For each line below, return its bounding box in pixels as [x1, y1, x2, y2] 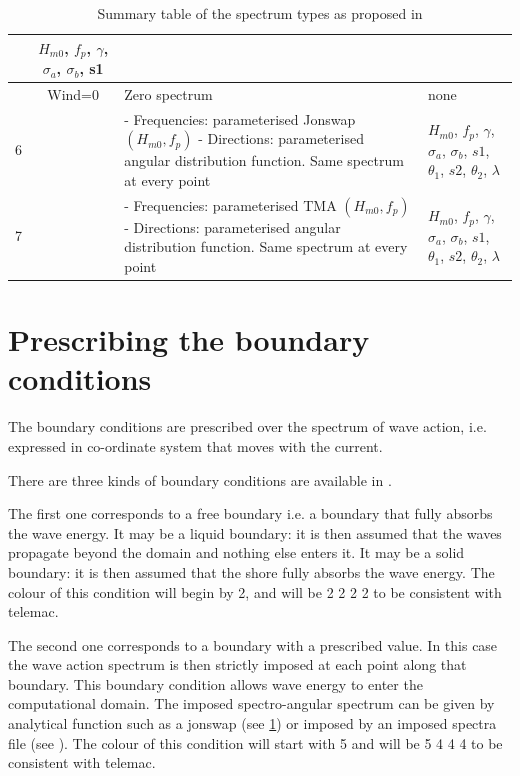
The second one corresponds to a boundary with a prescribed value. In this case [8, 634, 498, 655]
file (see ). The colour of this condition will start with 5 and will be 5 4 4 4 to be [8, 732, 503, 753]
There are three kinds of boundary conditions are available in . [8, 469, 392, 490]
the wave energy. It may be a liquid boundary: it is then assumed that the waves [8, 522, 502, 543]
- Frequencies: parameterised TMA [124, 194, 337, 215]
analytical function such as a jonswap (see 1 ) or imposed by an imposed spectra [8, 713, 497, 734]
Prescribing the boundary [8, 319, 370, 360]
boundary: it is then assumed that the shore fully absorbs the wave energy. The [8, 561, 495, 582]
